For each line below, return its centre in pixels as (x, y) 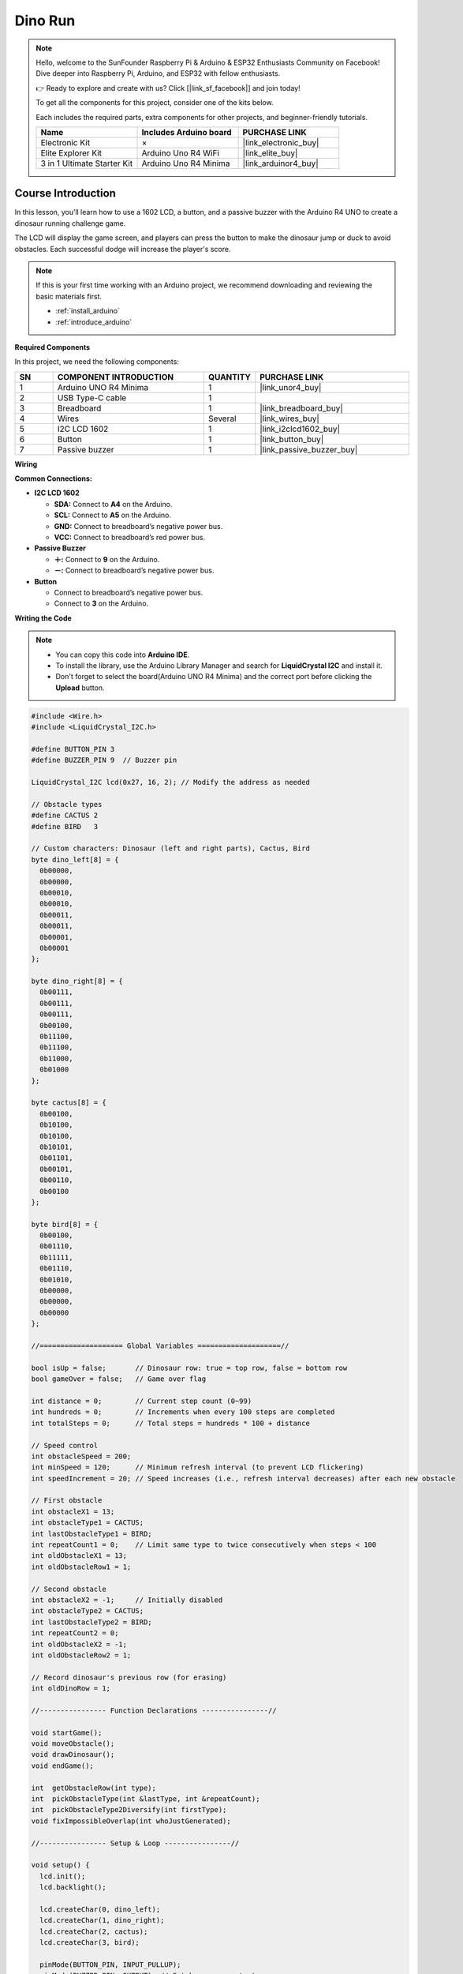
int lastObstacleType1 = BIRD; (92, 1533)
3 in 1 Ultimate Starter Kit (87, 163)
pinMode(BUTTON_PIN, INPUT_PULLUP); (110, 1965)
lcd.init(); (63, 1876)
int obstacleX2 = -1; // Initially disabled (127, 1600)
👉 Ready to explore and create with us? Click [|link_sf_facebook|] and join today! (168, 88)
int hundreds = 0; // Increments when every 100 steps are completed (183, 1412)
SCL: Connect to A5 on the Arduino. (112, 515)
